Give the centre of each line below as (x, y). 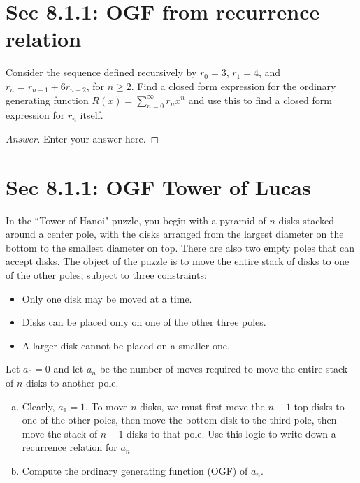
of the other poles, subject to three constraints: (106, 274)
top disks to (319, 406)
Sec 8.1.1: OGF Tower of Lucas (158, 186)
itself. (92, 115)
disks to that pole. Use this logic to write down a (231, 433)
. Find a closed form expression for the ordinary (233, 86)
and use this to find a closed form (260, 100)
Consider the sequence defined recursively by (101, 72)
